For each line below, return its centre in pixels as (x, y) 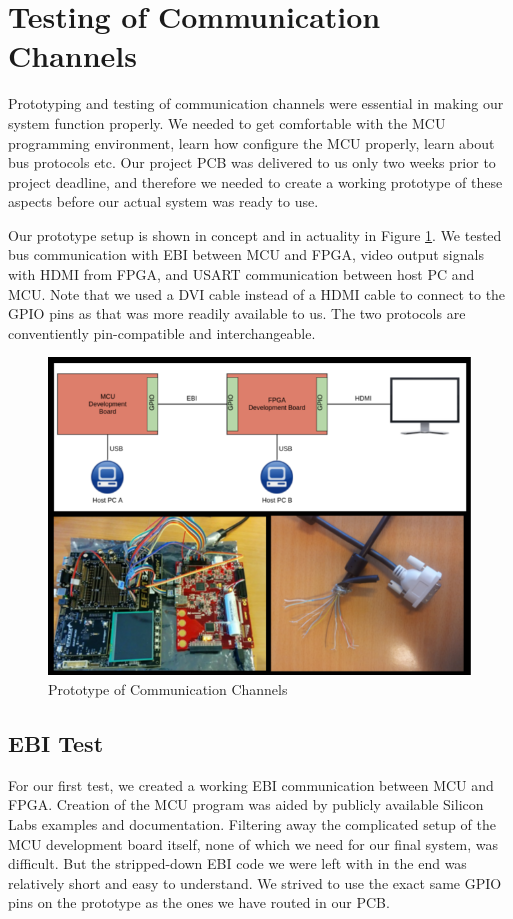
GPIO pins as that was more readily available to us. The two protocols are (237, 313)
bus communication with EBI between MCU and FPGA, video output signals (246, 254)
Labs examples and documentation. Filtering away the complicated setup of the (252, 824)
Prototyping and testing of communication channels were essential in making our (256, 103)
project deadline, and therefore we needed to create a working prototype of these (255, 181)
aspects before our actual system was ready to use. (163, 201)
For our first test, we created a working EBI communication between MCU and (251, 784)
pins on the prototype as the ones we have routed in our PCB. (199, 902)
